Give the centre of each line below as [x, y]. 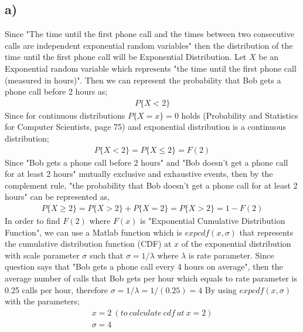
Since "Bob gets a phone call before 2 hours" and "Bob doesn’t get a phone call [147, 162]
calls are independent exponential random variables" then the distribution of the [149, 45]
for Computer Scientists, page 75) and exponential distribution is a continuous [146, 127]
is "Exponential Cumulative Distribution [213, 221]
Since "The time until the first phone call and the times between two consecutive [149, 34]
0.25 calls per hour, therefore [57, 289]
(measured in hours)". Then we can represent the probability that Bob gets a [143, 80]
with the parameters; [42, 301]
